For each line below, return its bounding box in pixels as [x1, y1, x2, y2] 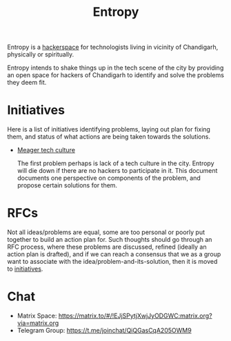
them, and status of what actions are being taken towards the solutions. [7, 132, 210, 141]
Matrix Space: [17, 311, 57, 320]
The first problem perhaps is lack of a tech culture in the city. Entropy [17, 159, 215, 167]
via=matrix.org [17, 319, 59, 327]
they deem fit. [7, 79, 47, 87]
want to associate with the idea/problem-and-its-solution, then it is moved [7, 258, 218, 266]
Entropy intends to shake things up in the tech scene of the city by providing [7, 63, 224, 72]
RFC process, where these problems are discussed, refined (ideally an [7, 242, 207, 251]
